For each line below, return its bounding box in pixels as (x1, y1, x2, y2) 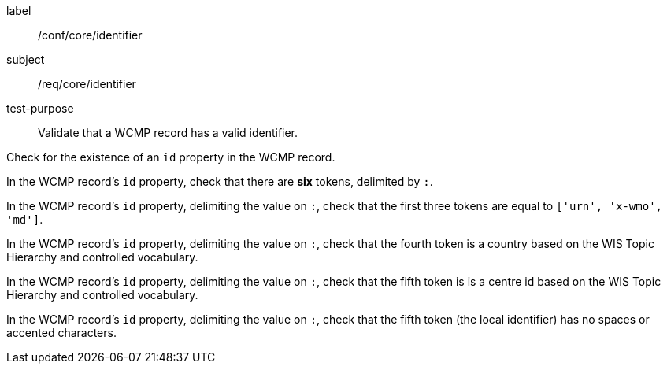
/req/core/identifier (38, 77, 136, 91)
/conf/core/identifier (38, 28, 143, 42)
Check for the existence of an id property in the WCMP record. (6, 150, 335, 164)
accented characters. (6, 326, 117, 339)
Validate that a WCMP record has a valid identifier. (38, 126, 298, 139)
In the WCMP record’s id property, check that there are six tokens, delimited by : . (6, 175, 433, 188)
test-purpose (6, 102, 74, 115)
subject (6, 53, 45, 66)
